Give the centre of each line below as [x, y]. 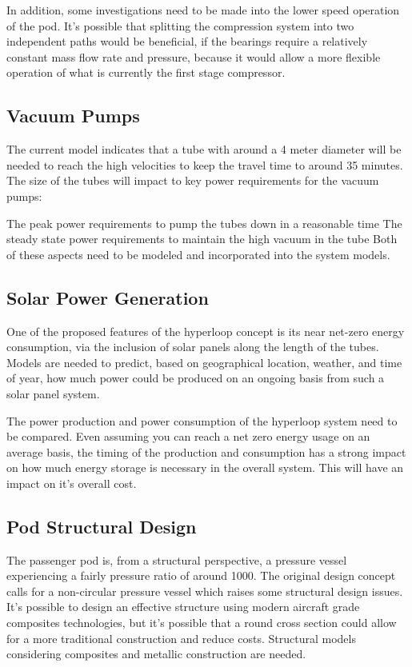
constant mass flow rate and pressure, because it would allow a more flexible [194, 56]
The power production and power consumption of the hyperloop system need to [202, 420]
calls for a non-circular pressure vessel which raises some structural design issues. [205, 591]
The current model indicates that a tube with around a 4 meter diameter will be [204, 149]
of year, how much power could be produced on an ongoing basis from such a [196, 378]
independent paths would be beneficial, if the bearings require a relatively [187, 41]
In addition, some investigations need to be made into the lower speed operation [203, 10]
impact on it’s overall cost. [72, 483]
